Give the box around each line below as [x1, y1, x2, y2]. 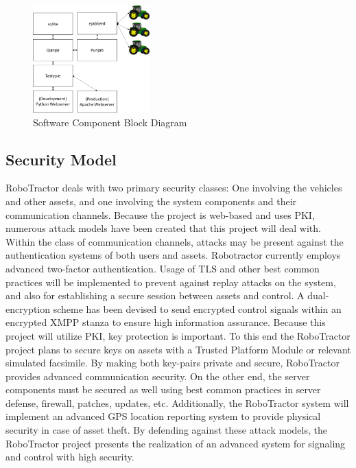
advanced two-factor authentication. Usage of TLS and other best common [5, 261, 320, 275]
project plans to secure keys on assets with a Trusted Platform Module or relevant [5, 342, 351, 356]
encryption [5, 301, 51, 316]
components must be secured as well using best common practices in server [5, 382, 321, 397]
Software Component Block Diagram [33, 115, 187, 129]
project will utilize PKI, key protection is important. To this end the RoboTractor [5, 328, 351, 342]
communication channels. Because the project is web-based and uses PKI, [5, 207, 315, 222]
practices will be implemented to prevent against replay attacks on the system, [5, 274, 336, 289]
